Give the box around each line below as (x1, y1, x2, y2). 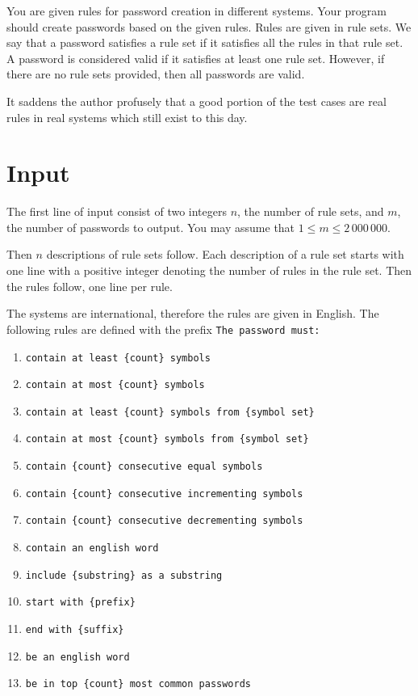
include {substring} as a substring (25, 569, 223, 581)
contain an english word (25, 542, 159, 555)
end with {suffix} (25, 624, 124, 636)
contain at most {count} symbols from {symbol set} (25, 433, 309, 445)
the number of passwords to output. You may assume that (6, 218, 295, 235)
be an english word (25, 651, 130, 663)
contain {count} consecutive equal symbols (25, 461, 263, 473)
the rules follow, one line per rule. (6, 277, 173, 294)
